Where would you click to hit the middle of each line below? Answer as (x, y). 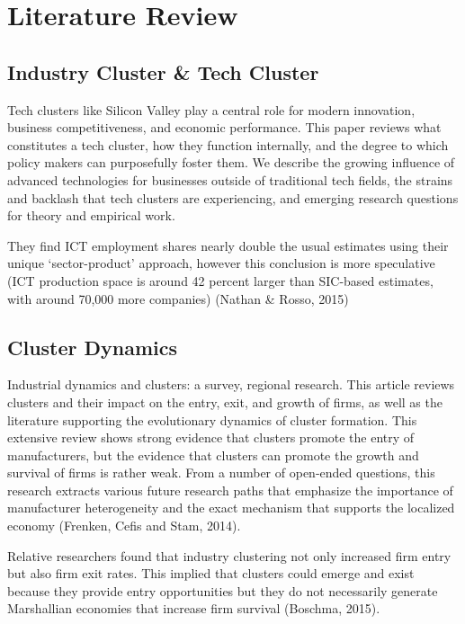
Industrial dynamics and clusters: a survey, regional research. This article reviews (231, 384)
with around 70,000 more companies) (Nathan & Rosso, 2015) (178, 298)
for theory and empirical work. (91, 215)
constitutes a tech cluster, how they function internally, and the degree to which (228, 144)
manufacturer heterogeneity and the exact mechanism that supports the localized (231, 508)
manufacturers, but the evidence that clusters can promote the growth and (213, 455)
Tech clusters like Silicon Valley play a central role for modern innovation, (211, 109)
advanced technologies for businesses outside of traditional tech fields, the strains (230, 179)
